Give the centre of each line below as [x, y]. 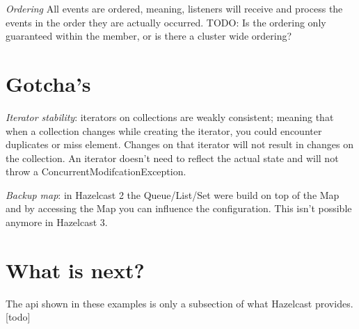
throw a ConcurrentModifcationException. [96, 171]
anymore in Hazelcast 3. [57, 222]
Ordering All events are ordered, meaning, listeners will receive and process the [174, 8]
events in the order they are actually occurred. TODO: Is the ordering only [166, 22]
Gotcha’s [48, 83]
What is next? [75, 270]
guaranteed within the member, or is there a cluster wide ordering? [149, 36]
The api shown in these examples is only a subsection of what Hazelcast [159, 303]
